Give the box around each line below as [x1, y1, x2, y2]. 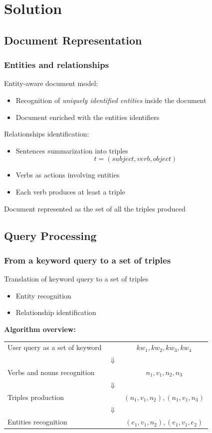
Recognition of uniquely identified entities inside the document [15, 94, 207, 105]
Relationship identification [15, 307, 96, 317]
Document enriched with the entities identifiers [15, 111, 160, 122]
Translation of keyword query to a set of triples [4, 273, 149, 284]
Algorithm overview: [4, 323, 76, 334]
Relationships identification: [4, 128, 89, 139]
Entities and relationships [4, 58, 109, 71]
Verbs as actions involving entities [15, 169, 120, 180]
